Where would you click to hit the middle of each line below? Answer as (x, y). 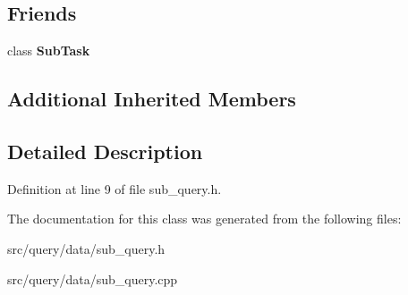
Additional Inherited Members (152, 99)
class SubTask (49, 51)
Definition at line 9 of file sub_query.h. (115, 188)
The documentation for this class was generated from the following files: (204, 219)
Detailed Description (105, 151)
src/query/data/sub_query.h (86, 248)
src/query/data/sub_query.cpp (93, 278)
